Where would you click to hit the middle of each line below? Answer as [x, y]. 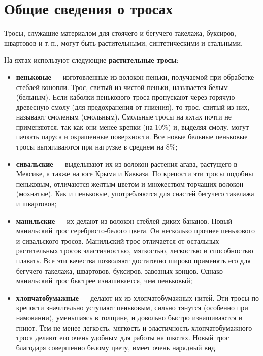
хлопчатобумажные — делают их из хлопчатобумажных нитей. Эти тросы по [137, 297]
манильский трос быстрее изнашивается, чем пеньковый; [104, 280]
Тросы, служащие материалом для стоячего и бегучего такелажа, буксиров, [120, 33]
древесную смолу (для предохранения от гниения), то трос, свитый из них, [133, 107]
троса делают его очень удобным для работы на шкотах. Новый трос [123, 337]
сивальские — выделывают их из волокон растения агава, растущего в [126, 164]
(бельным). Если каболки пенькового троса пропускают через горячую [125, 97]
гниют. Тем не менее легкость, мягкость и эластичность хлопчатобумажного [134, 327]
